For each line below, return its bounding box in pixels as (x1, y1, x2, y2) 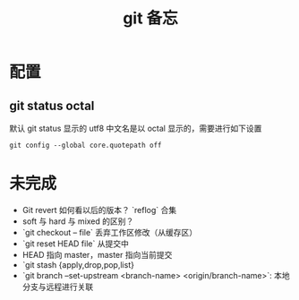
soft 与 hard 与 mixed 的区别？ (21, 216, 134, 227)
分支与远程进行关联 (21, 281, 94, 292)
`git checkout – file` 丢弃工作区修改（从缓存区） (21, 227, 198, 237)
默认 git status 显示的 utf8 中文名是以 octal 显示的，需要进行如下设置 (9, 123, 262, 133)
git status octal (9, 98, 95, 113)
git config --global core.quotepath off (9, 141, 163, 150)
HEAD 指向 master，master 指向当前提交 (21, 249, 173, 260)
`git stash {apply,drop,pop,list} (21, 259, 134, 270)
